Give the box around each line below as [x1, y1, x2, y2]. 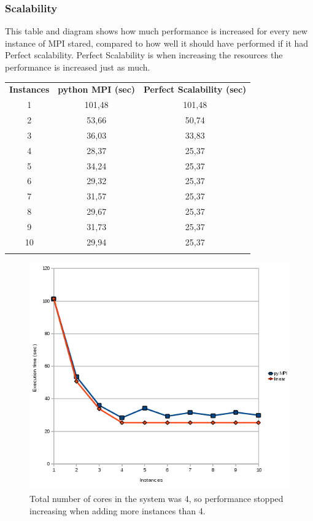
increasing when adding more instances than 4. [29, 504, 206, 517]
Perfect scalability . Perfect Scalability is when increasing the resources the [5, 48, 283, 61]
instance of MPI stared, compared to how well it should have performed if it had [5, 36, 309, 49]
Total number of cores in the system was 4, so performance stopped [29, 492, 284, 505]
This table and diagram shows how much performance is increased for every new [5, 25, 307, 37]
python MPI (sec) [58, 83, 136, 96]
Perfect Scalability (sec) [144, 83, 247, 96]
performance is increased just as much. [5, 61, 150, 73]
